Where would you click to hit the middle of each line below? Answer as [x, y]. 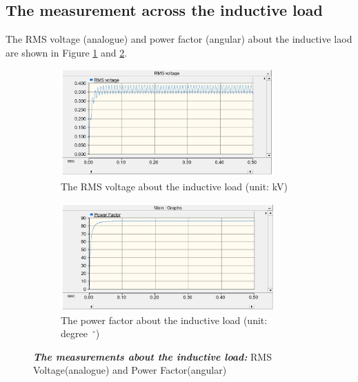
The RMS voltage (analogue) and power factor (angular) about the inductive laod [179, 39]
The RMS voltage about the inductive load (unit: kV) [174, 186]
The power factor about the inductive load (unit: [164, 320]
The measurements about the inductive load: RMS [152, 356]
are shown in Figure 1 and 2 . [67, 52]
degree [74, 333]
